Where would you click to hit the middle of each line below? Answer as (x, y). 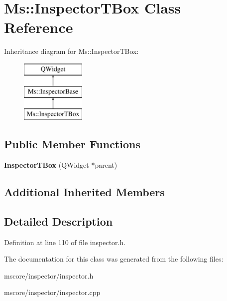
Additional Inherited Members (84, 192)
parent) (106, 165)
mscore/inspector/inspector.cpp (52, 292)
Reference (39, 27)
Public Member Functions (72, 144)
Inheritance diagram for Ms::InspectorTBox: (71, 51)
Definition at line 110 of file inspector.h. (65, 242)
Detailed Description (58, 221)
